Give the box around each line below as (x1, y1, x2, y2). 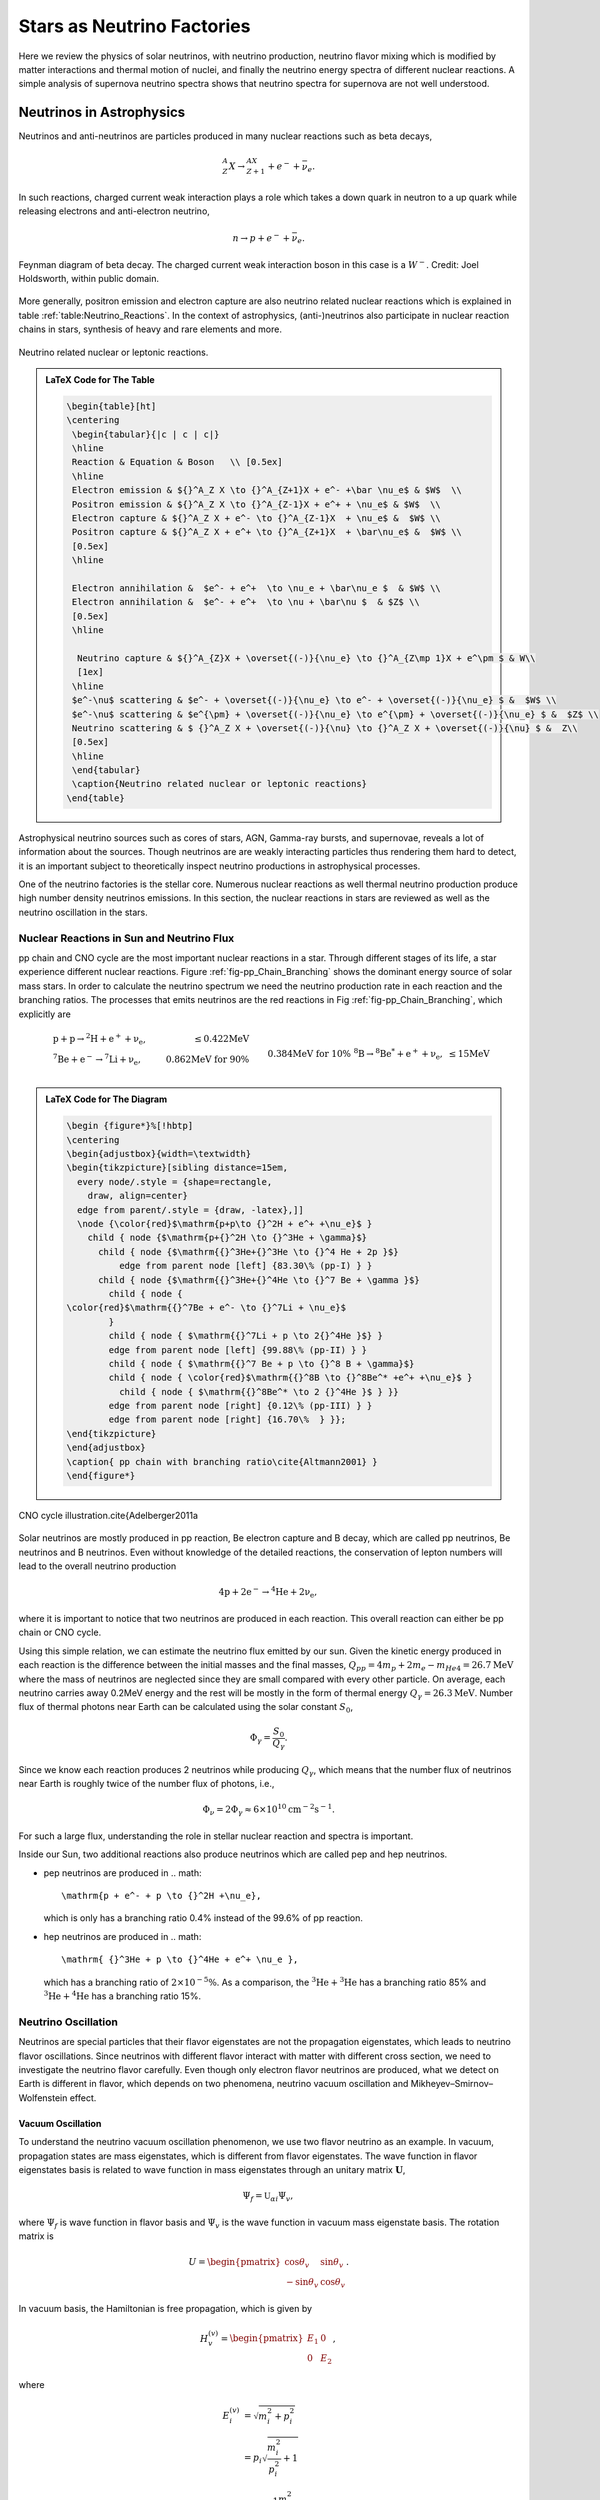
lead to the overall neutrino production (18, 1560, 177, 1572)
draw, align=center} (87, 1190, 189, 1202)
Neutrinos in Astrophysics (18, 104, 186, 121)
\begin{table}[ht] (66, 400, 157, 412)
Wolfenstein (18, 2091, 68, 2104)
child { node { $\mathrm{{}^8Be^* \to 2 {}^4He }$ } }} (118, 1386, 399, 1397)
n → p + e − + (232, 231, 290, 244)
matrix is (18, 2230, 54, 2242)
